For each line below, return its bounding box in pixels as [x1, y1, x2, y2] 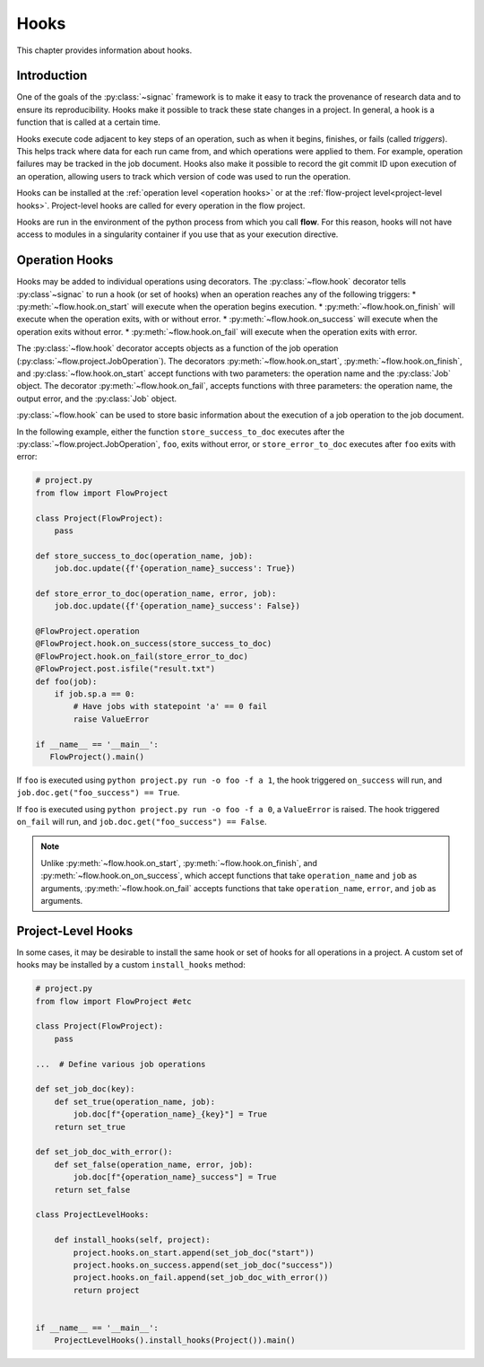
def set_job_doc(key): [35, 1084, 135, 1094]
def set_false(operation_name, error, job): [54, 1159, 254, 1170]
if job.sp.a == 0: [54, 688, 135, 699]
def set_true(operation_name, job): [54, 1096, 215, 1107]
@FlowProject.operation [35, 627, 141, 636]
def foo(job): [35, 676, 98, 687]
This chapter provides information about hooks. [16, 45, 193, 56]
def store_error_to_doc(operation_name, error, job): [35, 588, 277, 599]
